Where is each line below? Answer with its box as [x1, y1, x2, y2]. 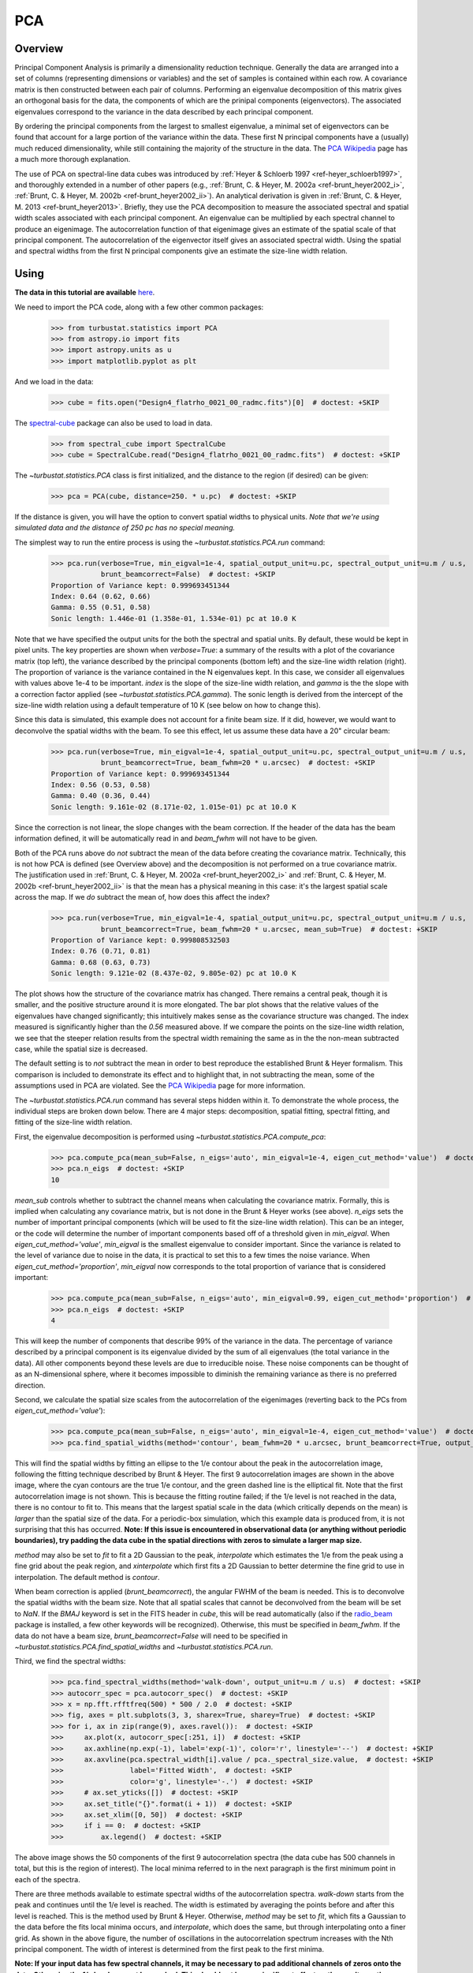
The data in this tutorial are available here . [14, 288, 155, 298]
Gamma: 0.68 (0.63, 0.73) [50, 957, 151, 967]
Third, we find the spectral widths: [14, 1657, 126, 1666]
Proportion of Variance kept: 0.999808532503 [50, 935, 230, 945]
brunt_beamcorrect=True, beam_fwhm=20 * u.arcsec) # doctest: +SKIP [100, 758, 376, 767]
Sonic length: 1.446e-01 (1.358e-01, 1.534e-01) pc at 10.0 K [50, 614, 296, 623]
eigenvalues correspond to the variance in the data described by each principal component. [14, 107, 314, 116]
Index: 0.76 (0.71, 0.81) [50, 947, 151, 956]
